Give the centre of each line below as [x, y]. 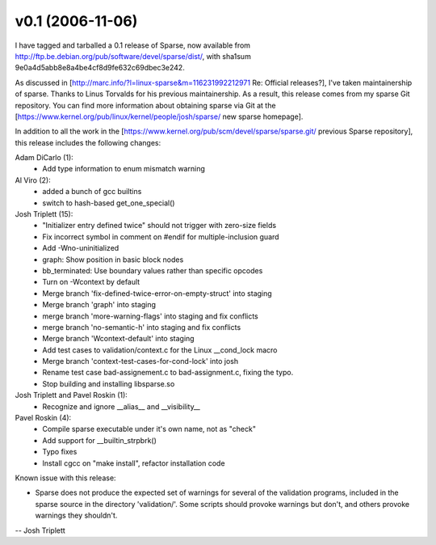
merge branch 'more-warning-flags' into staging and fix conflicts [150, 316]
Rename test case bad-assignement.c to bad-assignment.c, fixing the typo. [168, 373]
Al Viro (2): [33, 180]
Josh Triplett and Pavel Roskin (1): [71, 395]
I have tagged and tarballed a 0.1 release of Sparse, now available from [132, 45]
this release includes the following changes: [88, 142]
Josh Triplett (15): [44, 214]
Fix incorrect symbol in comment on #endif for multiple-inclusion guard [161, 237]
